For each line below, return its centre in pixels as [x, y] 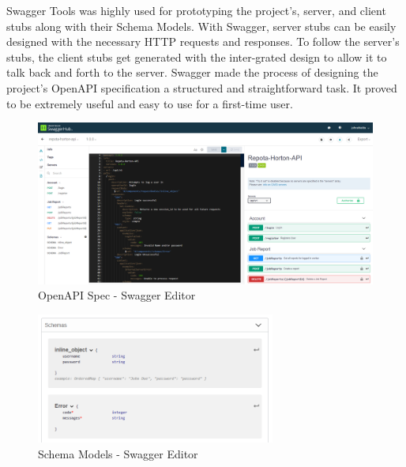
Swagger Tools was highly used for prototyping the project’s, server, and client [196, 10]
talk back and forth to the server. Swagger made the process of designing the [192, 72]
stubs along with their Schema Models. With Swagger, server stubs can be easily [201, 26]
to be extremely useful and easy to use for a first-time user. [150, 103]
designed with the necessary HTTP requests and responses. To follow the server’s [203, 41]
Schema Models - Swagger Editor [118, 453]
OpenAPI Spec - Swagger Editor [117, 295]
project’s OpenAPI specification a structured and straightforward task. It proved [202, 87]
